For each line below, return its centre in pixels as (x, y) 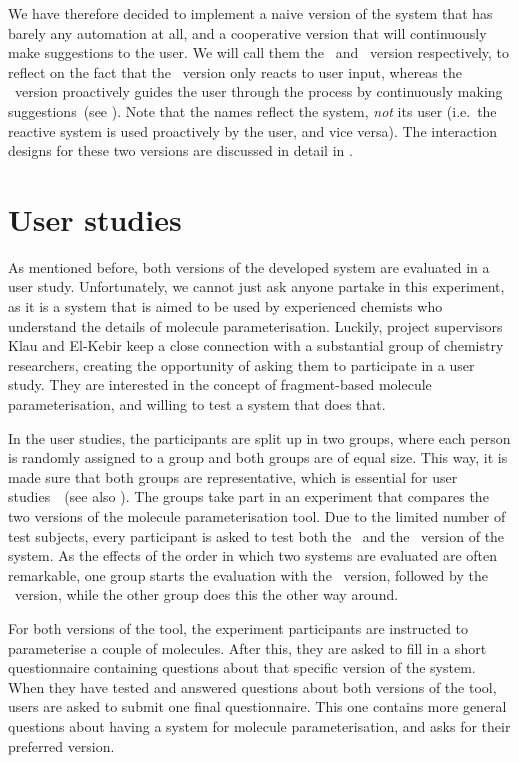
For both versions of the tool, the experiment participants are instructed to (238, 627)
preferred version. (61, 745)
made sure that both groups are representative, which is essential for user (233, 476)
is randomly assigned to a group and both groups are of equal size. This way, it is (258, 457)
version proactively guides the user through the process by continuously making (258, 91)
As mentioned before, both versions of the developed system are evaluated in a (249, 266)
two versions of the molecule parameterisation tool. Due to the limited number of (257, 516)
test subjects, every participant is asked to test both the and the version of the (256, 535)
